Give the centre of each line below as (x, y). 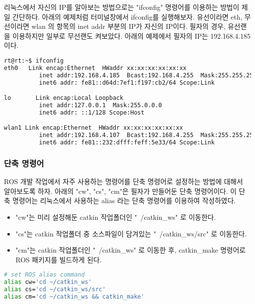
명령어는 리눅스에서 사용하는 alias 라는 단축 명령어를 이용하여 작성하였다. (124, 200)
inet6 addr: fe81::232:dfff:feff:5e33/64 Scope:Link (127, 143)
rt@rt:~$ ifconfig (34, 60)
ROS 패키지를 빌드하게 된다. (59, 259)
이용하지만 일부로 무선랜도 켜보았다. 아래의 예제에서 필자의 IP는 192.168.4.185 (131, 35)
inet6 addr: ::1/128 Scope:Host (92, 112)
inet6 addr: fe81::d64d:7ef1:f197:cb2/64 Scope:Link (127, 82)
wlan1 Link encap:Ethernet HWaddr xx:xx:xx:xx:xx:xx (94, 128)
